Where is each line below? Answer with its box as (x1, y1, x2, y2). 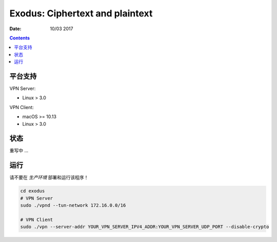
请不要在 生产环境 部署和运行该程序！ (9, 174, 89, 181)
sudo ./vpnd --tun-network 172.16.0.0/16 (20, 203, 126, 208)
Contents (9, 35, 30, 41)
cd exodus (20, 188, 45, 194)
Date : (9, 26, 22, 32)
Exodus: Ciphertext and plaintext (9, 8, 153, 19)
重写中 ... (9, 147, 29, 153)
